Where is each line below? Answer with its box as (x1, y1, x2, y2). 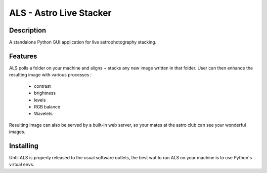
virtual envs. (9, 162, 35, 168)
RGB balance (34, 104, 60, 109)
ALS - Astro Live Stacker (9, 7, 112, 18)
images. (9, 129, 26, 135)
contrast (34, 83, 51, 89)
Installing (9, 141, 39, 150)
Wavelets (34, 111, 53, 117)
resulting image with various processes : (9, 72, 91, 78)
